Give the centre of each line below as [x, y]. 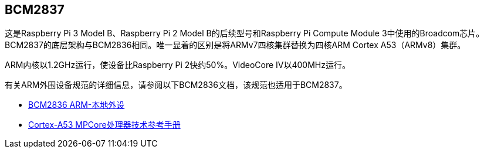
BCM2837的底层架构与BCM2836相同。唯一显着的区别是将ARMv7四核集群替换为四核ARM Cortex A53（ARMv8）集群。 [235, 45]
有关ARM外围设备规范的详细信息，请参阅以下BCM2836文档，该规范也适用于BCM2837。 [176, 85]
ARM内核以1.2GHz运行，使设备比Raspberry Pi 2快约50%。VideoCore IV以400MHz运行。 [177, 65]
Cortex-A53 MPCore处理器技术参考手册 [104, 125]
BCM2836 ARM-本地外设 [77, 105]
